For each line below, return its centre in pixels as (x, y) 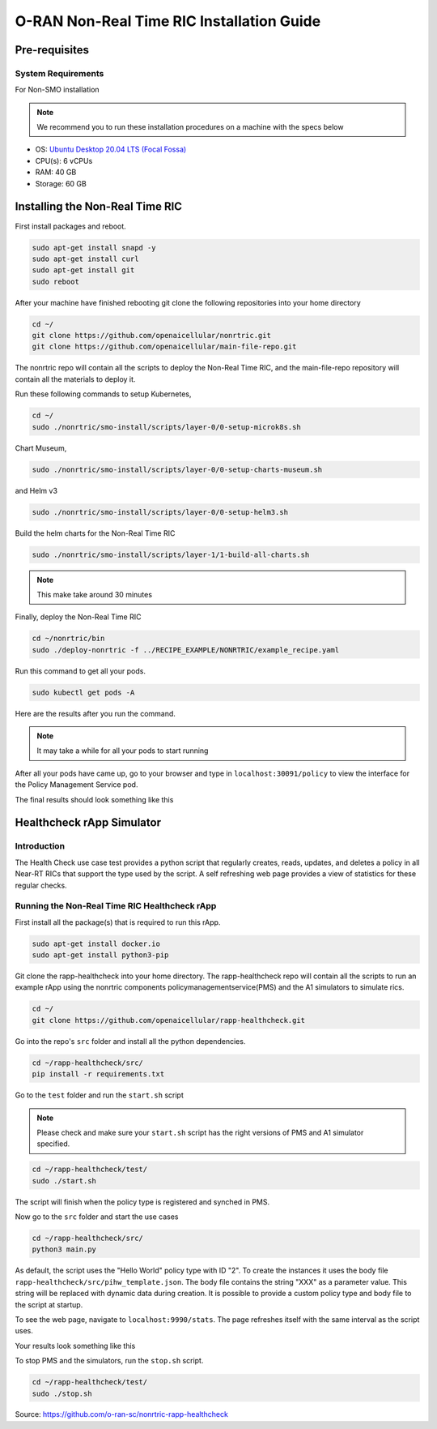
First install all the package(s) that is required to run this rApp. (118, 922)
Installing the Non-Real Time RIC (98, 207)
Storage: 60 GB (61, 183)
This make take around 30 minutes (95, 594)
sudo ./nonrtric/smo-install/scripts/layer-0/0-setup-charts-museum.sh (177, 469)
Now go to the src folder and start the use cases (97, 1217)
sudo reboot (56, 281)
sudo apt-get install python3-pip (100, 955)
